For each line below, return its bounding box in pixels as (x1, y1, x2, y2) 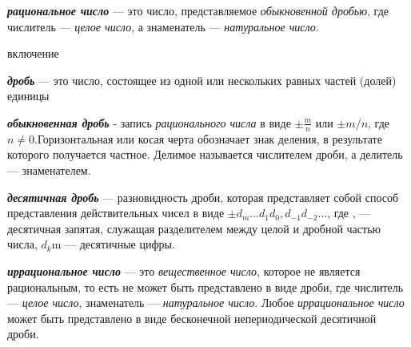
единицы (7, 87, 50, 104)
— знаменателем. (7, 161, 91, 178)
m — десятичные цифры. (51, 236, 175, 252)
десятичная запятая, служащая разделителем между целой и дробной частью (7, 220, 381, 236)
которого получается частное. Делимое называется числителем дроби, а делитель (7, 146, 403, 163)
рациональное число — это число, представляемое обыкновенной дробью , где (7, 2, 389, 18)
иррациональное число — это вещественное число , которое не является (7, 262, 361, 279)
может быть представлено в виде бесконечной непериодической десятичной (7, 309, 377, 326)
